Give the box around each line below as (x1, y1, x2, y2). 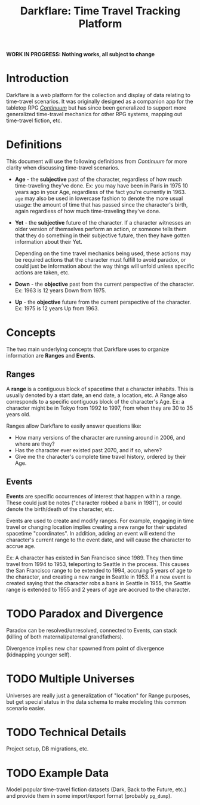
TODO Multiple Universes (6, 672, 135, 685)
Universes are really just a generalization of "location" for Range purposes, (6, 692, 190, 699)
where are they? (14, 440, 55, 447)
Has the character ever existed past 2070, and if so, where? (14, 446, 162, 453)
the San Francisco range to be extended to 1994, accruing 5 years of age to (6, 567, 192, 574)
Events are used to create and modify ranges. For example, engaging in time (6, 517, 194, 524)
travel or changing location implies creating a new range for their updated (6, 523, 187, 531)
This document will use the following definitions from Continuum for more (6, 158, 187, 165)
